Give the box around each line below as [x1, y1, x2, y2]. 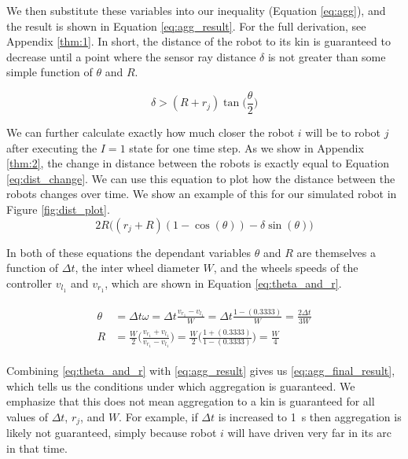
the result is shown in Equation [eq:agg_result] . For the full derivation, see [6, 17, 366, 34]
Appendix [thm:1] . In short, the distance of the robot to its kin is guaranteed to [6, 33, 391, 50]
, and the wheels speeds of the [213, 259, 358, 276]
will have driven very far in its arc [227, 424, 391, 441]
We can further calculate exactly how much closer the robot [6, 124, 295, 141]
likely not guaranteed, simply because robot [6, 424, 217, 441]
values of [6, 408, 48, 424]
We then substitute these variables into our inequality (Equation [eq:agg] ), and [6, 2, 386, 18]
